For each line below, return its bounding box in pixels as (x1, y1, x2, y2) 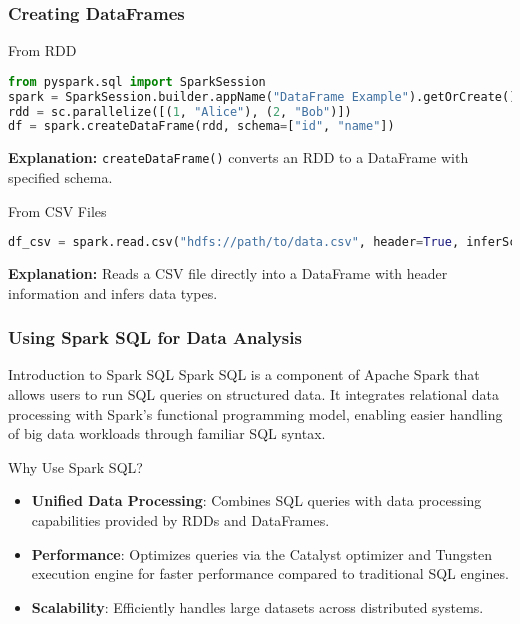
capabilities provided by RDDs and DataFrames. (31, 510, 330, 530)
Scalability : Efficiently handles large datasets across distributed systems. (31, 596, 484, 617)
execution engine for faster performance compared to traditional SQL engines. (31, 563, 509, 584)
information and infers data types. (8, 282, 218, 303)
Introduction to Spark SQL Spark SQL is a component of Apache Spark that (8, 364, 480, 385)
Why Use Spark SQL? (8, 456, 143, 477)
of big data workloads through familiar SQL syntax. (8, 423, 326, 444)
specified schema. (8, 166, 113, 187)
